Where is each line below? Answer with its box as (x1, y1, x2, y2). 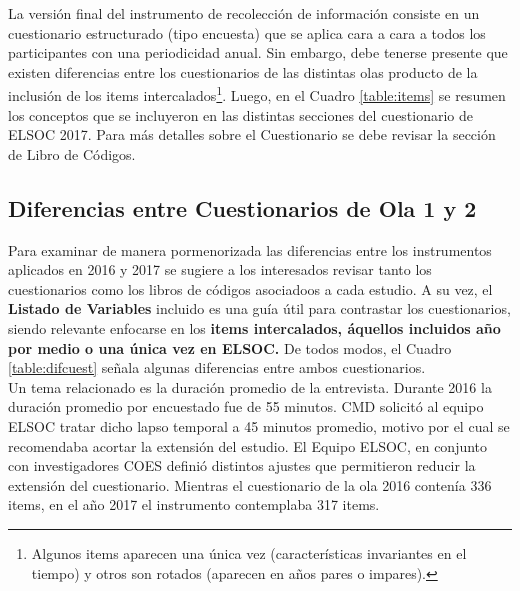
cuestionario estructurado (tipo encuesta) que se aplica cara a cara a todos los (8, 22, 486, 43)
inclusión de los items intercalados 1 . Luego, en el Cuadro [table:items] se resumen (8, 82, 506, 106)
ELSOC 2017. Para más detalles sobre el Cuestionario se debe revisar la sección (8, 124, 496, 145)
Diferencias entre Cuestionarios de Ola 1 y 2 (8, 192, 477, 223)
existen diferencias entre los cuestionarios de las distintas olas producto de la (8, 61, 478, 82)
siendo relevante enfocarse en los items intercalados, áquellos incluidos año (8, 317, 501, 338)
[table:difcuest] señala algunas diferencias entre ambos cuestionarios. (8, 357, 426, 378)
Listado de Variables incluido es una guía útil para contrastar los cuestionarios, (8, 298, 511, 319)
